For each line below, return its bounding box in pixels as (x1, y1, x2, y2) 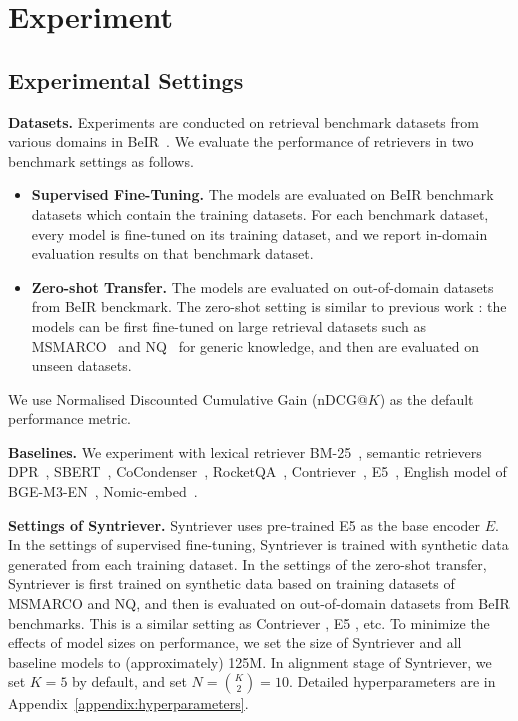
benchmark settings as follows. (8, 150, 194, 171)
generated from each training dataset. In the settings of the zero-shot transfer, (8, 553, 487, 574)
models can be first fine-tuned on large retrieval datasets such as (31, 315, 426, 336)
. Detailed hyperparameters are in (288, 671, 496, 692)
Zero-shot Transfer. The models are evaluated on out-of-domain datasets (31, 276, 494, 297)
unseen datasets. (31, 355, 132, 376)
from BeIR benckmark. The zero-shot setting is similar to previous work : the (31, 296, 507, 317)
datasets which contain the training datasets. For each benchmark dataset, (31, 203, 489, 224)
